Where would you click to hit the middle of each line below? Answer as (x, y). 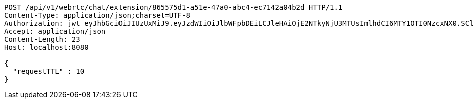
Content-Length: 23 (42, 39)
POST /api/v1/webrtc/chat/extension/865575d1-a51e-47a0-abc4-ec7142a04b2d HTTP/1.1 (173, 7)
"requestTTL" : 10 (48, 71)
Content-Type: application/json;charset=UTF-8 (97, 15)
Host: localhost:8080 (46, 47)
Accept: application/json (55, 31)
